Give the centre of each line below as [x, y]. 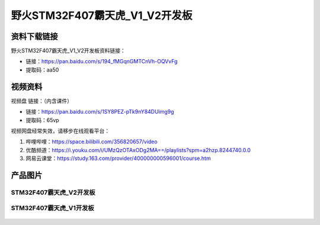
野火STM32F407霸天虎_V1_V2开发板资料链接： [68, 51]
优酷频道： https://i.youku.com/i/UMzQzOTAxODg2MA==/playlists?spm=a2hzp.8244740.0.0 [138, 150]
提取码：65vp [42, 120]
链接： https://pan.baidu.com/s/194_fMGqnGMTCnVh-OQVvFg [102, 62]
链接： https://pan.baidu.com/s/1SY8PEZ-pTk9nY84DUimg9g [100, 112]
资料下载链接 [34, 36]
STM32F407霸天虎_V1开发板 [52, 208]
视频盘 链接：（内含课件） [41, 101]
